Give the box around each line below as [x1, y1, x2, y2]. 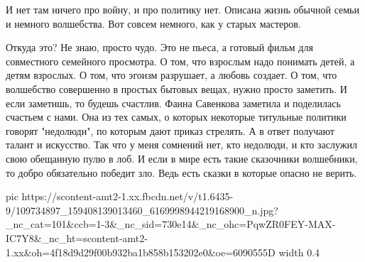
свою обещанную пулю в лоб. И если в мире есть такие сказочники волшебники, [6, 151, 358, 165]
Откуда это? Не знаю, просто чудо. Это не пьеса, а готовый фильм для [6, 40, 313, 55]
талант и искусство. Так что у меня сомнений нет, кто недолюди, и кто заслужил [6, 137, 357, 152]
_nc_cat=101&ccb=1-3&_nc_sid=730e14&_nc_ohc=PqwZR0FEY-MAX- [6, 217, 336, 231]
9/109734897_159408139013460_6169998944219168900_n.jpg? [6, 202, 278, 217]
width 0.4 [278, 244, 320, 259]
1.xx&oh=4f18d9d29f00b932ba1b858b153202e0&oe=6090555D [6, 244, 276, 259]
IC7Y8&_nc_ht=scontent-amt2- [6, 230, 148, 245]
